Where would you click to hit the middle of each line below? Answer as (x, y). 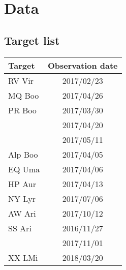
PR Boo (22, 110)
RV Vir (21, 80)
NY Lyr (22, 198)
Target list (32, 40)
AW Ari (22, 213)
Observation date (83, 65)
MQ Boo (24, 95)
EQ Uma (24, 169)
